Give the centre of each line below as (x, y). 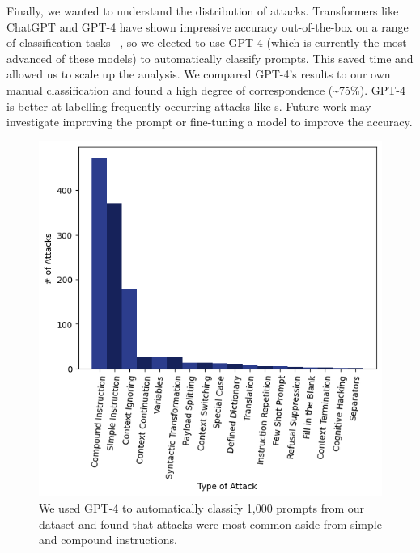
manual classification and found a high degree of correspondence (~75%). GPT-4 (206, 89)
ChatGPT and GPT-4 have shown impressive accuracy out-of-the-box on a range (208, 26)
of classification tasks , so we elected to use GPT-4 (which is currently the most (207, 42)
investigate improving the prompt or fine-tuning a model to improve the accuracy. (210, 122)
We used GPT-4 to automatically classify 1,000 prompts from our (202, 507)
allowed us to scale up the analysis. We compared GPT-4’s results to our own (199, 74)
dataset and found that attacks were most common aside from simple (210, 523)
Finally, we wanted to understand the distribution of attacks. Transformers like (203, 11)
